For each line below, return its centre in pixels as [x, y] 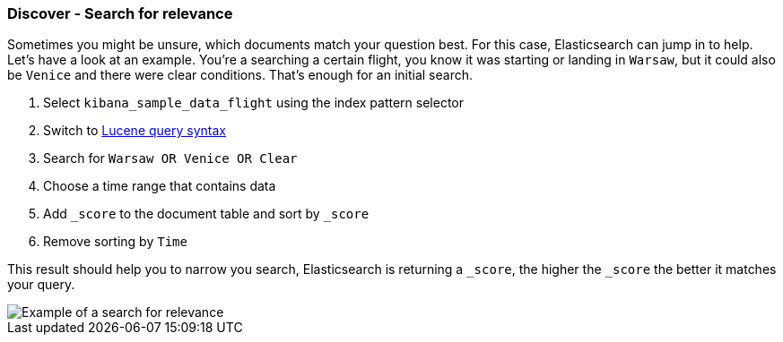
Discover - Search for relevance [120, 13]
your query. [41, 285]
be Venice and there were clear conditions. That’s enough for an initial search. [240, 75]
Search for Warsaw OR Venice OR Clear [170, 158]
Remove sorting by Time [115, 242]
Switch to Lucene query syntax [135, 131]
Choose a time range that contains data [160, 186]
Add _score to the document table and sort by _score [206, 214]
